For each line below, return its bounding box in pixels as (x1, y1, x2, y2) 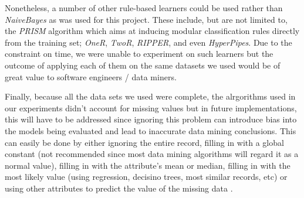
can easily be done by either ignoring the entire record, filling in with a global (5, 136, 284, 148)
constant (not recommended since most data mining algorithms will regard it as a (5, 148, 299, 160)
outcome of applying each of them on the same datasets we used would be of (5, 59, 281, 71)
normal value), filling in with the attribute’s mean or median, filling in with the (5, 159, 291, 171)
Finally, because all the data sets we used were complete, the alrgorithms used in (5, 90, 296, 103)
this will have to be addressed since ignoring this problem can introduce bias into (5, 113, 297, 125)
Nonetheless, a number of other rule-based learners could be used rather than (5, 2, 283, 13)
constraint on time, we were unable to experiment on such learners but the (5, 47, 273, 60)
